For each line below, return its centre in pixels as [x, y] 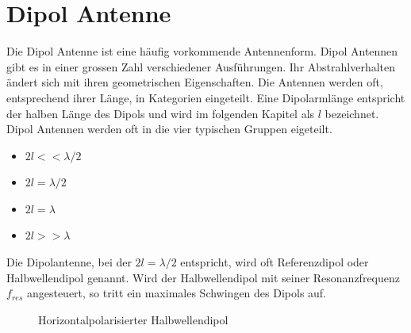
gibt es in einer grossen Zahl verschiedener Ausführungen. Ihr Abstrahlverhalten [201, 66]
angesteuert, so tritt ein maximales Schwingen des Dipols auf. [177, 293]
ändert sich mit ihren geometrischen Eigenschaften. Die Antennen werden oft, [195, 82]
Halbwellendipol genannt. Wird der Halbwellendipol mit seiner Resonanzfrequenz [203, 277]
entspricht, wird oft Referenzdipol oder [275, 262]
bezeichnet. [352, 113]
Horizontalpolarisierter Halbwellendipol [133, 319]
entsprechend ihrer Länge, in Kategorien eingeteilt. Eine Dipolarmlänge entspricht [206, 97]
